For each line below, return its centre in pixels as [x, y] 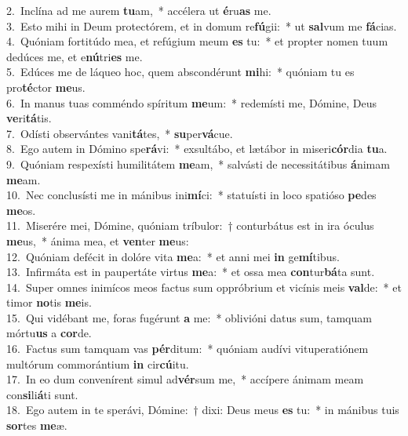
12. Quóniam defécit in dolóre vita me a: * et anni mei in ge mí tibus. [173, 256]
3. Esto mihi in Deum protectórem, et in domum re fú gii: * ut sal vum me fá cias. [202, 25]
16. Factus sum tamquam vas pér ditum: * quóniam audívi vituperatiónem [188, 349]
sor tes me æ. [37, 425]
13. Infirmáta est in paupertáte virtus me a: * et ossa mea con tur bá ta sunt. [191, 272]
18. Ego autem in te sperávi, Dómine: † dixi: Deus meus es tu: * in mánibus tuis [203, 410]
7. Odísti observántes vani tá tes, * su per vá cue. [120, 133]
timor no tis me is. [49, 302]
